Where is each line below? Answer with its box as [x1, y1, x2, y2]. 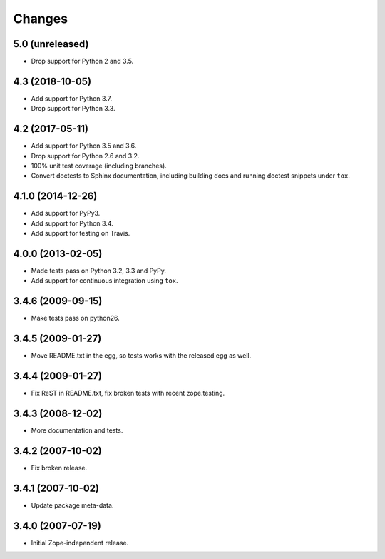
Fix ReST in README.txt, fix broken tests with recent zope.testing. [31, 389, 225, 398]
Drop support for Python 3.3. [31, 104, 115, 113]
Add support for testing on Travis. [31, 229, 130, 238]
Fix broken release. [31, 463, 88, 472]
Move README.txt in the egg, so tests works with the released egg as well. [31, 351, 252, 360]
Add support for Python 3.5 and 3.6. [31, 141, 137, 150]
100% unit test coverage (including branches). [31, 161, 167, 171]
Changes [13, 11, 68, 26]
